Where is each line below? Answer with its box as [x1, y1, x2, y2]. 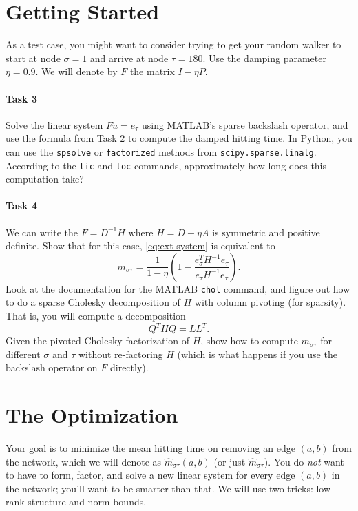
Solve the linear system [6, 117, 103, 132]
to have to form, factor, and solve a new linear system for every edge [6, 468, 295, 482]
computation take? [6, 171, 84, 186]
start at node [6, 50, 61, 65]
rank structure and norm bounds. [6, 494, 147, 509]
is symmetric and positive [212, 225, 320, 239]
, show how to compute [200, 333, 298, 348]
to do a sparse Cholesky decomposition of [6, 295, 180, 309]
